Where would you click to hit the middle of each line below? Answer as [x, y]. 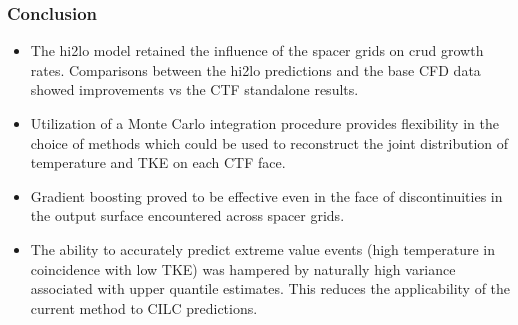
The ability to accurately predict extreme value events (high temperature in [262, 248]
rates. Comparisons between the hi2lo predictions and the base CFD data [255, 69]
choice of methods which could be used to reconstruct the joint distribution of [269, 142]
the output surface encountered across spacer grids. [187, 215]
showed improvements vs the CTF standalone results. [194, 89]
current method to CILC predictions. [144, 307]
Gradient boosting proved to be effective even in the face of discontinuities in [266, 195]
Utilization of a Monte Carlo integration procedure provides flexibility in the [264, 123]
